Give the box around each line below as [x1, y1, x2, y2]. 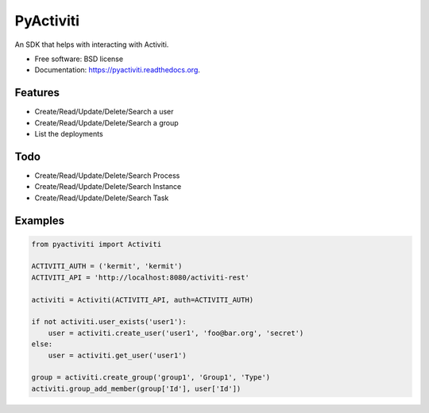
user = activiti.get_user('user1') [48, 350, 187, 360]
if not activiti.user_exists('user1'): [31, 318, 187, 326]
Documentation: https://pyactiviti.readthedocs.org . [34, 65, 200, 75]
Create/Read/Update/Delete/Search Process [34, 171, 180, 180]
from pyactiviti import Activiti [31, 239, 162, 249]
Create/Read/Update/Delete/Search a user [34, 107, 174, 117]
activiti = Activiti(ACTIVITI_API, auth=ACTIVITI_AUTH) [31, 295, 254, 304]
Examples [14, 214, 65, 227]
